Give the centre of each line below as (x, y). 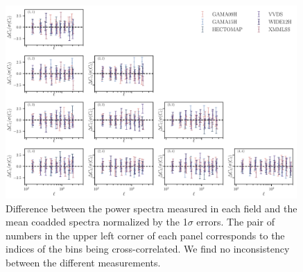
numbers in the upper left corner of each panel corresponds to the (145, 235)
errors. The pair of (235, 222)
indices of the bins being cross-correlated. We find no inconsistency (148, 249)
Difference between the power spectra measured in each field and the (151, 208)
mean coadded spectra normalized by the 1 (97, 222)
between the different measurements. (83, 262)
